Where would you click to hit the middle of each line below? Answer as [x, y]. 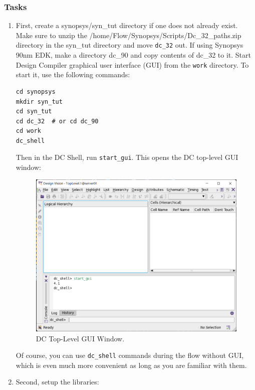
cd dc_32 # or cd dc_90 [57, 121]
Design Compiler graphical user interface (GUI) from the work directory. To [132, 64]
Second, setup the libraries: [57, 382]
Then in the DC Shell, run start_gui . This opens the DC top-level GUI [127, 157]
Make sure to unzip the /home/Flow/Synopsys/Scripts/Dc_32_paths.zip [129, 35]
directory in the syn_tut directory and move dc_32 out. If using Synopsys [130, 45]
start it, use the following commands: [73, 74]
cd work [28, 131]
